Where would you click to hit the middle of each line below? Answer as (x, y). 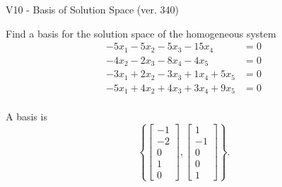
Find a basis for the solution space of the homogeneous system (141, 33)
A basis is (27, 117)
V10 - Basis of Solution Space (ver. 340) (92, 9)
